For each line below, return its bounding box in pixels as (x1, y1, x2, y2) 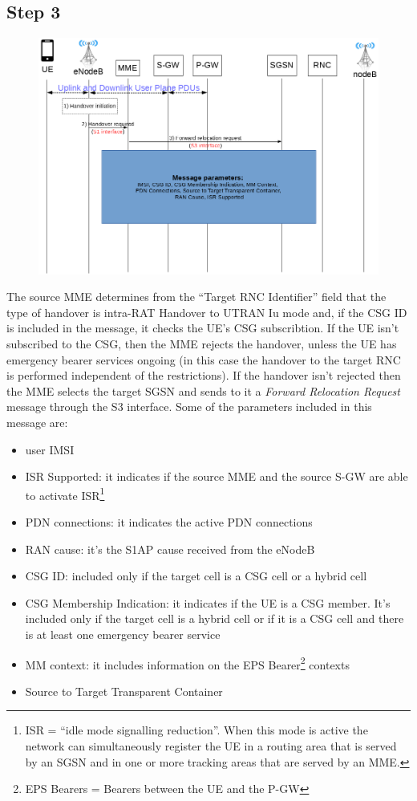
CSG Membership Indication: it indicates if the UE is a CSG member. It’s (25, 594, 391, 611)
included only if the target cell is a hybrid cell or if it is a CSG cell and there (25, 610, 404, 627)
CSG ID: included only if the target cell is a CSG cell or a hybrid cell (25, 567, 367, 584)
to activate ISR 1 (25, 484, 105, 503)
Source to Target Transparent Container (25, 682, 223, 699)
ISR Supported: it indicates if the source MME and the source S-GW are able (25, 468, 408, 485)
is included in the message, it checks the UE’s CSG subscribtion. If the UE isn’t (6, 319, 399, 336)
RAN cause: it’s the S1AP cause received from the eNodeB (25, 540, 315, 557)
